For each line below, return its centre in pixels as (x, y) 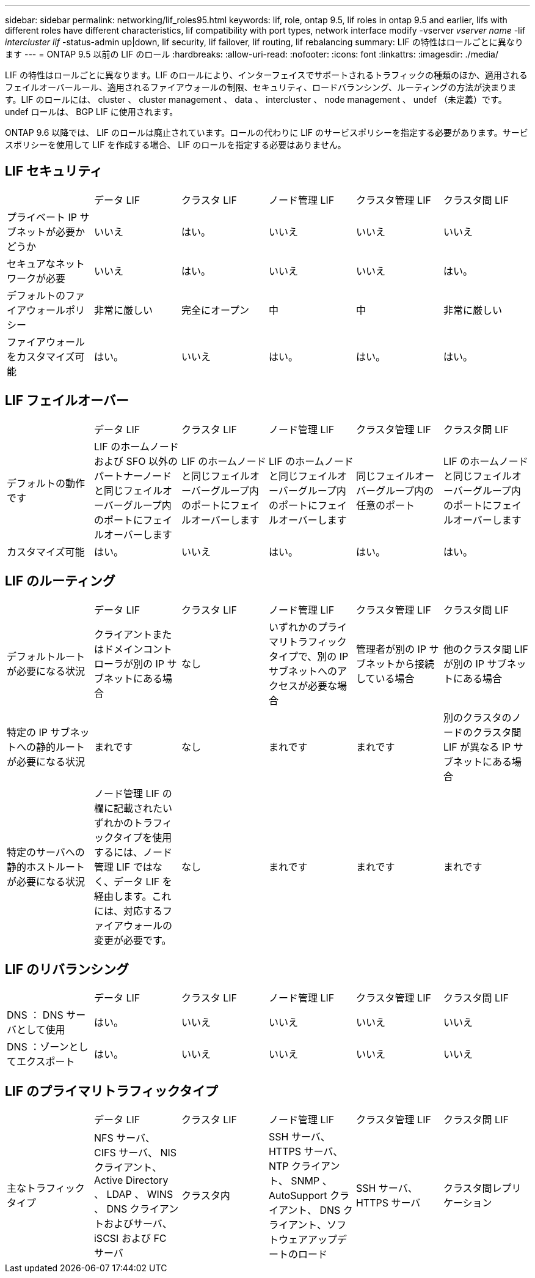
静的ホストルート (46, 867)
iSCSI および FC (130, 1239)
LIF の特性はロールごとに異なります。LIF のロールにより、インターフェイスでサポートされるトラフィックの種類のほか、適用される (266, 75)
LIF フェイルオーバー (67, 401)
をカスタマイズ (41, 356)
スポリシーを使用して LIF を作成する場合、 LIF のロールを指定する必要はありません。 (176, 145)
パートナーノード (133, 476)
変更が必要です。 (133, 940)
